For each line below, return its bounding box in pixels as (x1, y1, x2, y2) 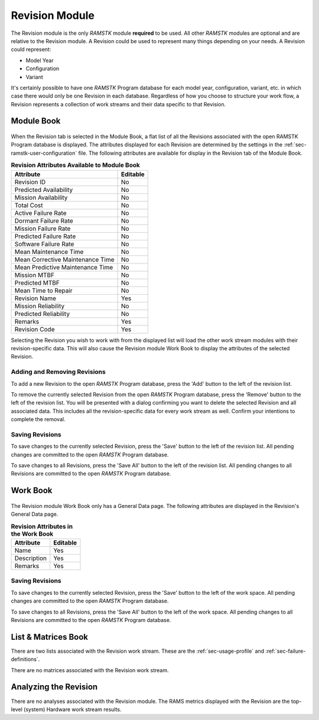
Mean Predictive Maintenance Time (14, 263, 113, 271)
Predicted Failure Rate (14, 232, 76, 240)
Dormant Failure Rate (14, 216, 73, 224)
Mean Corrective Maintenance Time (14, 255, 115, 263)
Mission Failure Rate (14, 224, 71, 233)
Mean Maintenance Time (14, 247, 84, 256)
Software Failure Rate (14, 240, 74, 248)
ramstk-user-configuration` (11, 149, 77, 157)
